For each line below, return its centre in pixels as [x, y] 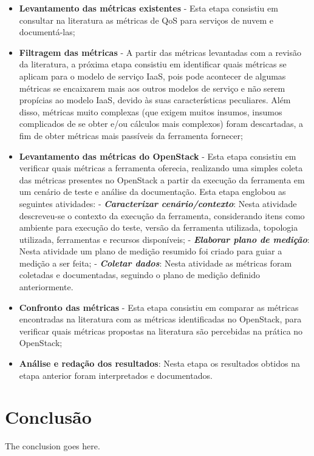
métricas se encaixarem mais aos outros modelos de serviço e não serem [152, 88]
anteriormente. [46, 287]
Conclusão [48, 417]
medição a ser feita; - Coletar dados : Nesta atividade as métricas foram [155, 263]
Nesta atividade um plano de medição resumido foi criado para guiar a [151, 251]
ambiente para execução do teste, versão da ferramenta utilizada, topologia [159, 227]
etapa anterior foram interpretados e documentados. [116, 375]
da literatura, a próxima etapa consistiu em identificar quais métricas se [153, 64]
